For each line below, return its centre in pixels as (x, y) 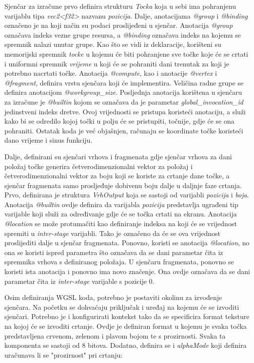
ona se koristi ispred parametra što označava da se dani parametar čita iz (114, 252)
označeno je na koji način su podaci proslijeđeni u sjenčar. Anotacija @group (119, 25)
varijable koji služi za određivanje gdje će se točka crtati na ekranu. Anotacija (121, 214)
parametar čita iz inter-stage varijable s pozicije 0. (79, 281)
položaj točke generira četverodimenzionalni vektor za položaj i (98, 166)
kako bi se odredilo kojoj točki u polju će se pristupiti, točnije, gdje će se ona (119, 121)
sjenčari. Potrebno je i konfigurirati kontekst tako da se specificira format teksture (127, 316)
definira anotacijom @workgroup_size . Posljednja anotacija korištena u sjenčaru (123, 92)
